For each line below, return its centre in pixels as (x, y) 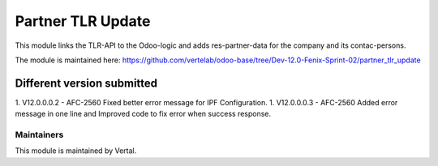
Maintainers (39, 135)
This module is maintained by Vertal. (76, 151)
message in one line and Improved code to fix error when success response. (143, 114)
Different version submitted (86, 83)
